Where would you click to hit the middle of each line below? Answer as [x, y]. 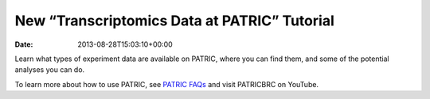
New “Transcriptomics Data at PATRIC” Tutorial [174, 21]
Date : [24, 44]
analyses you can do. [50, 70]
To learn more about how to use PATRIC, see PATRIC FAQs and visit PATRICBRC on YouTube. [166, 84]
